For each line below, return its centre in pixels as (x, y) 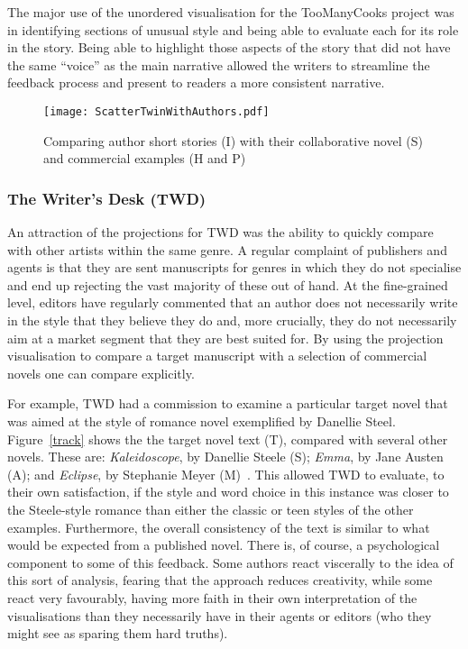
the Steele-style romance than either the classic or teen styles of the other (211, 509)
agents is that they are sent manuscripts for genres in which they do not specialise (234, 267)
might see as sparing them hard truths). (118, 633)
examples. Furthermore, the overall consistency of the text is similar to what (219, 527)
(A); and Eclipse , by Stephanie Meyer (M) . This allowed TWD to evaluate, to (226, 474)
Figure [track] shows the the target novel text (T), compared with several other (228, 439)
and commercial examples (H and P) (145, 158)
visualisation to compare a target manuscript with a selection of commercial (217, 356)
